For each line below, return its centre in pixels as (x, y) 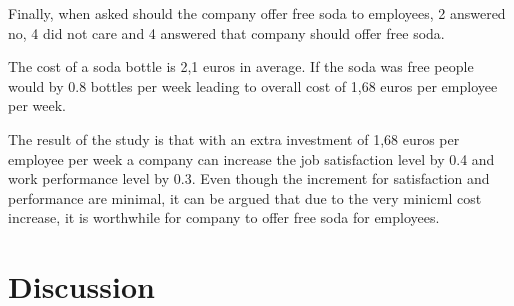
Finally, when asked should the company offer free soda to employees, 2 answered (257, 13)
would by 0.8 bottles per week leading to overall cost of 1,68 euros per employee (253, 85)
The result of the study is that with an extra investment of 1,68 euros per (234, 138)
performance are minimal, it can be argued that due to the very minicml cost (245, 197)
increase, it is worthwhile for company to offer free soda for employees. (224, 217)
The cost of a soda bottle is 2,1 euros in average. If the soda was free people (241, 66)
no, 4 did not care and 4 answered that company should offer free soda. (226, 32)
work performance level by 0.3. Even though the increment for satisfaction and (249, 178)
